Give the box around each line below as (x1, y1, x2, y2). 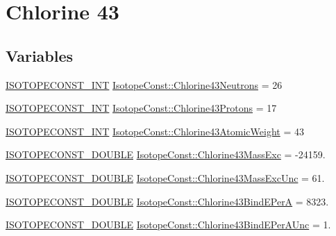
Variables (6, 44, 74, 66)
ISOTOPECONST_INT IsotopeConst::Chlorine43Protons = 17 (6, 101, 277, 115)
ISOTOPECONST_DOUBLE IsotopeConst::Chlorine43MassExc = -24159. (6, 147, 326, 162)
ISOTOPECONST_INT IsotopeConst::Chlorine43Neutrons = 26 (6, 77, 283, 92)
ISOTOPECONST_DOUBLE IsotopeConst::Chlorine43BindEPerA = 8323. (6, 194, 329, 208)
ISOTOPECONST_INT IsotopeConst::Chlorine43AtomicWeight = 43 (6, 124, 304, 138)
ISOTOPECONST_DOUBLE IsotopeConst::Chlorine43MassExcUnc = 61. (6, 170, 325, 185)
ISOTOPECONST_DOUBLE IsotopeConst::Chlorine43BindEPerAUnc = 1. (6, 217, 331, 232)
